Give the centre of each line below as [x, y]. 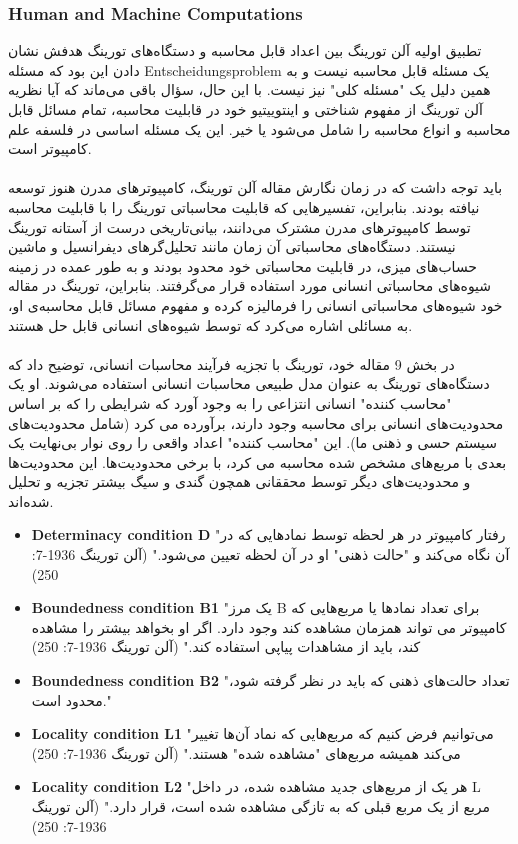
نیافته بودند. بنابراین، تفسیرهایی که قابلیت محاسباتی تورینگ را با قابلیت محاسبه [244, 206]
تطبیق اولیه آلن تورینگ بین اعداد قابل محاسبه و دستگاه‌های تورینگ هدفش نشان [245, 50]
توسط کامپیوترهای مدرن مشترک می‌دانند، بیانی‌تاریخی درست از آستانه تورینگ [239, 226]
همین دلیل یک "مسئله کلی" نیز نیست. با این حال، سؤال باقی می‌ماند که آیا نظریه [249, 89]
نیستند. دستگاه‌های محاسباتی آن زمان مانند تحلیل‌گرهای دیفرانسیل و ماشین [232, 246]
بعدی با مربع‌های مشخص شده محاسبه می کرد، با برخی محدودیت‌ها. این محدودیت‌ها [257, 461]
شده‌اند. [31, 500]
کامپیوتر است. [50, 148]
